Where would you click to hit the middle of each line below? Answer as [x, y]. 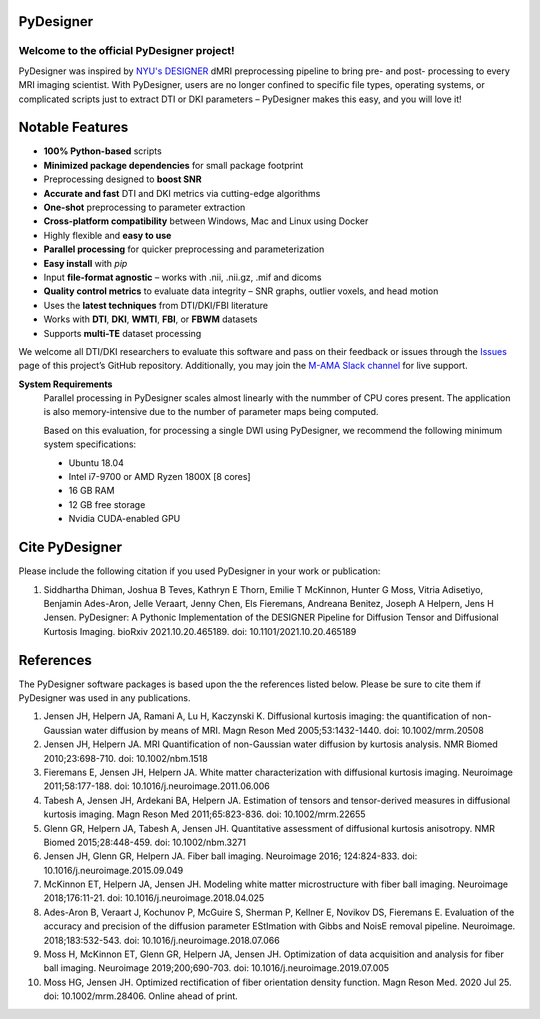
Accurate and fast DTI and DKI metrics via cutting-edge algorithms [182, 193]
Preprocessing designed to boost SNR [122, 179]
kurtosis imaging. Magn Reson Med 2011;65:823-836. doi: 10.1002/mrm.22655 [204, 814]
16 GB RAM [91, 491]
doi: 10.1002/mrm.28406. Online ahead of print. [141, 996]
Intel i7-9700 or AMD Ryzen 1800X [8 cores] [159, 477]
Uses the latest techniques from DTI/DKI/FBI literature [156, 305]
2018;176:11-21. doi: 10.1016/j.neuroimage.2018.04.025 [154, 898]
